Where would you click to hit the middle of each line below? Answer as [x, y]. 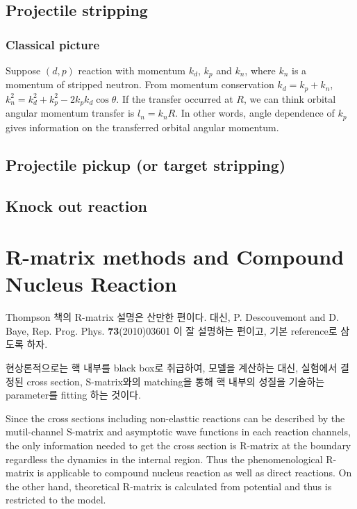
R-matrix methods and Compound [175, 257]
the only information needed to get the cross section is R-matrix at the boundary [178, 445]
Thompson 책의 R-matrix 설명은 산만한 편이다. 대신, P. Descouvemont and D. [172, 317]
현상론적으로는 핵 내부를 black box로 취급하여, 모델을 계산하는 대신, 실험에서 [172, 368]
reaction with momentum [132, 70]
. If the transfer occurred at [175, 98]
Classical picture [53, 44]
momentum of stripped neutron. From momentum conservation [140, 84]
